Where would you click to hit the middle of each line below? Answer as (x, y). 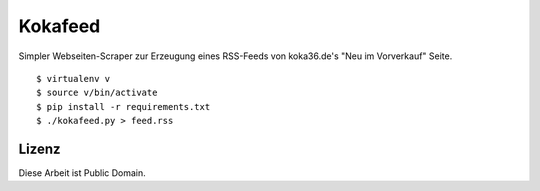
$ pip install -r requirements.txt (123, 106)
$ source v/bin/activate (97, 93)
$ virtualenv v (73, 78)
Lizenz (39, 148)
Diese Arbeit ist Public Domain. (82, 173)
